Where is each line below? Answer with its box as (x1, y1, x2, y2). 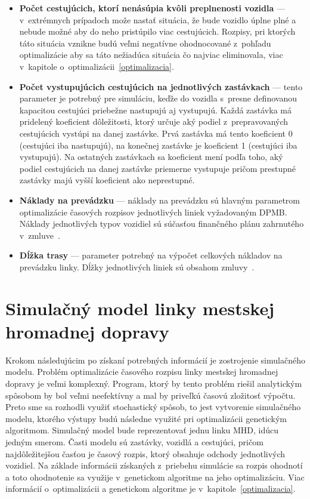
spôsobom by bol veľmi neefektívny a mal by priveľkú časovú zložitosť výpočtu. (5, 389, 296, 401)
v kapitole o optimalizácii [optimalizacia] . (19, 60, 174, 72)
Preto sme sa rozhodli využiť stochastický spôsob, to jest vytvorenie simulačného (5, 401, 301, 413)
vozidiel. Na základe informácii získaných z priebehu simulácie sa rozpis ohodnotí (5, 459, 303, 472)
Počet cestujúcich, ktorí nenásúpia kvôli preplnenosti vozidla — (19, 2, 285, 14)
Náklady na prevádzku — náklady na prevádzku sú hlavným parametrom (19, 193, 300, 206)
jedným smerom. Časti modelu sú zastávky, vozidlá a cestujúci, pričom (5, 435, 263, 448)
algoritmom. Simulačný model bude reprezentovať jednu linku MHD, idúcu (5, 424, 279, 436)
